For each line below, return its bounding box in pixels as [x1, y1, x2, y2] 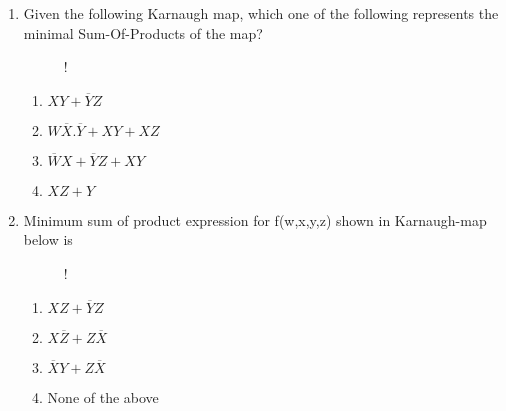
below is [23, 229, 73, 250]
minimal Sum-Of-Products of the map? [23, 22, 263, 43]
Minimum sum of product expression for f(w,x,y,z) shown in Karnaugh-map [23, 209, 487, 230]
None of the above [47, 386, 159, 407]
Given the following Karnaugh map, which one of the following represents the [23, 3, 499, 23]
